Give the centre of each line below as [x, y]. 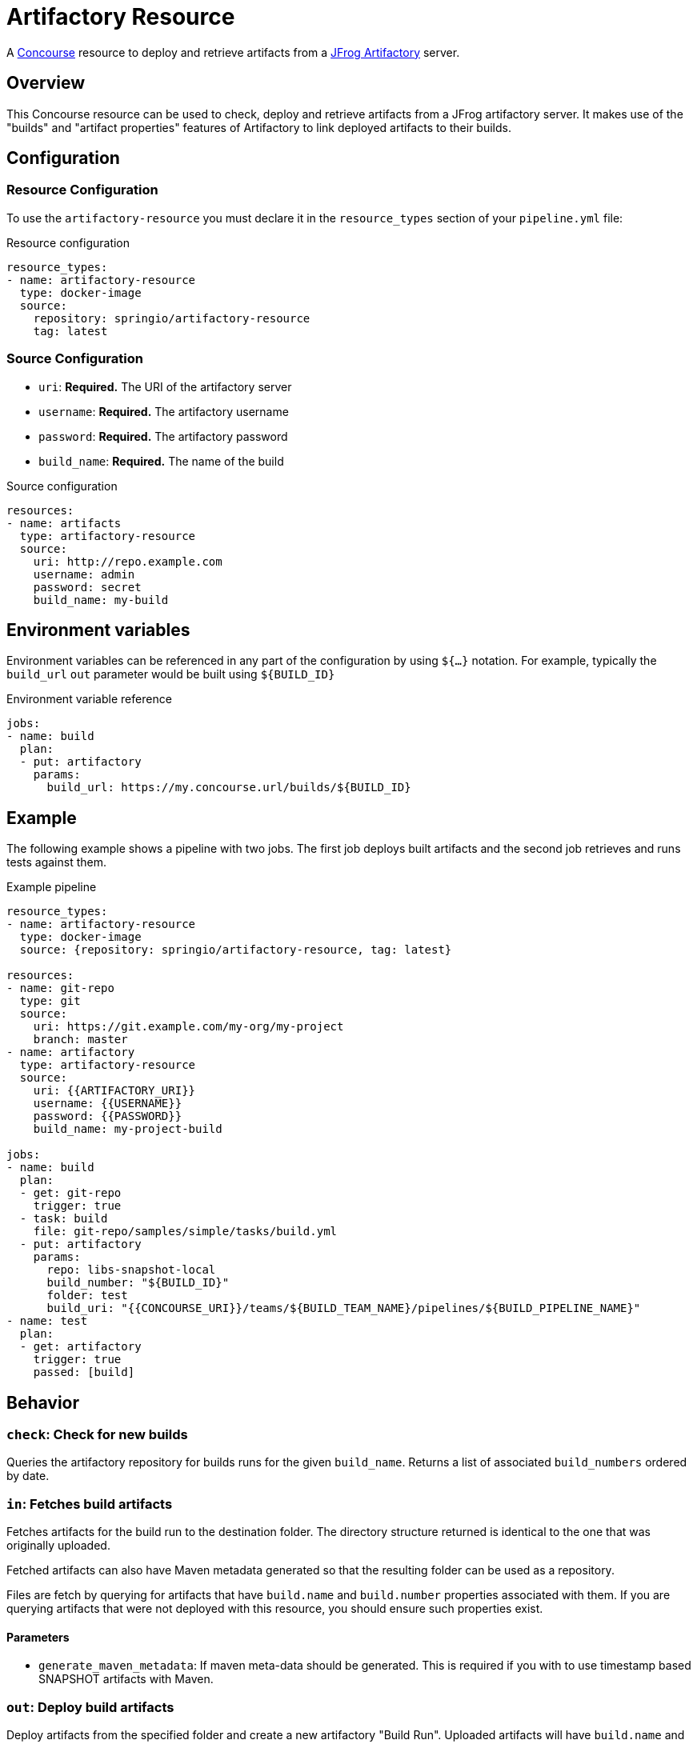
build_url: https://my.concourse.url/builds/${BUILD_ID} [229, 788]
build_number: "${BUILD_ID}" [138, 1283]
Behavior [43, 1402]
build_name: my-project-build [128, 1129]
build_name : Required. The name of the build [161, 461]
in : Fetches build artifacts [90, 1504]
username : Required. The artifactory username [164, 411]
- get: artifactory [80, 1347]
